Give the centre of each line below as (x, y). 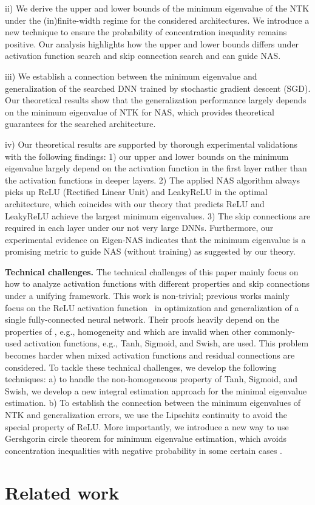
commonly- (274, 331)
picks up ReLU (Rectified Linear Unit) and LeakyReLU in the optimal (136, 192)
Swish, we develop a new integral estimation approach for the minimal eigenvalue (156, 390)
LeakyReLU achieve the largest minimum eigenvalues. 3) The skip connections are (158, 215)
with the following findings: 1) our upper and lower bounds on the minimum (147, 156)
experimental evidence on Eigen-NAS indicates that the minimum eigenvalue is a (155, 239)
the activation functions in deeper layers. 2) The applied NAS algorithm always (153, 180)
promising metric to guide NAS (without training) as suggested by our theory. (150, 251)
